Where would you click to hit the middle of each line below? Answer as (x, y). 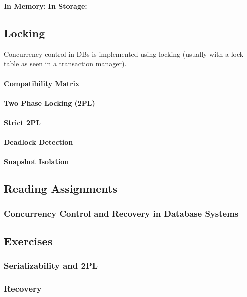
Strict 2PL (22, 122)
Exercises (28, 240)
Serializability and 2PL (51, 265)
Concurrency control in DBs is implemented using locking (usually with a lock (124, 54)
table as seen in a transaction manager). (65, 64)
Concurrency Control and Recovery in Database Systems (121, 213)
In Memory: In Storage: (46, 6)
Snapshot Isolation (37, 161)
